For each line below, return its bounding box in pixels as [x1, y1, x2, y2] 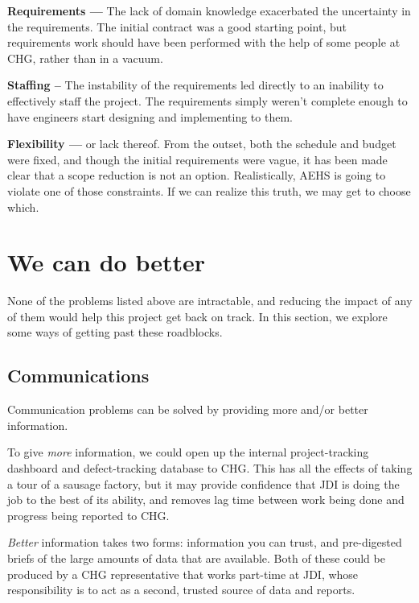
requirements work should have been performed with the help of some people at [7, 34, 401, 51]
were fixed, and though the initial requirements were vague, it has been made [7, 151, 388, 167]
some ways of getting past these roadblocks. [7, 324, 223, 341]
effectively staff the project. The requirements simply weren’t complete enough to [7, 92, 408, 109]
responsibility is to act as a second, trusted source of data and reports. [7, 581, 355, 598]
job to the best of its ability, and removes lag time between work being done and [7, 491, 405, 508]
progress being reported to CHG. [7, 506, 170, 523]
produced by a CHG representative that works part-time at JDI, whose [7, 565, 359, 582]
